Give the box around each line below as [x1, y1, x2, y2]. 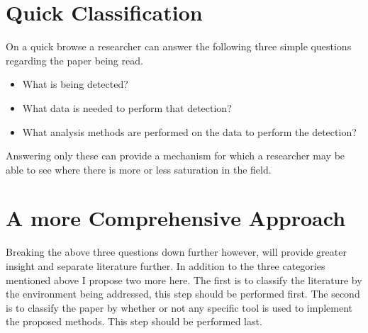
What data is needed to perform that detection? [22, 100, 232, 115]
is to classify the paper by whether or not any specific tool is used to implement [6, 300, 352, 315]
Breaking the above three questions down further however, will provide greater [6, 244, 347, 259]
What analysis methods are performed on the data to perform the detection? [22, 124, 357, 139]
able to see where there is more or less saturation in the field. [6, 162, 272, 176]
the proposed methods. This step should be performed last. [6, 314, 262, 329]
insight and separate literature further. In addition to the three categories [6, 259, 325, 273]
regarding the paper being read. [6, 52, 143, 67]
